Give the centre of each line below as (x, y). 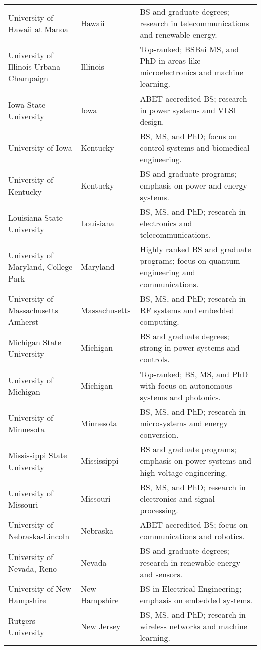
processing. (159, 510)
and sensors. (161, 574)
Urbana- (49, 66)
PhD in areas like (170, 61)
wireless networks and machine (193, 626)
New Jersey (101, 626)
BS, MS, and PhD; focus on (188, 136)
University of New (40, 588)
